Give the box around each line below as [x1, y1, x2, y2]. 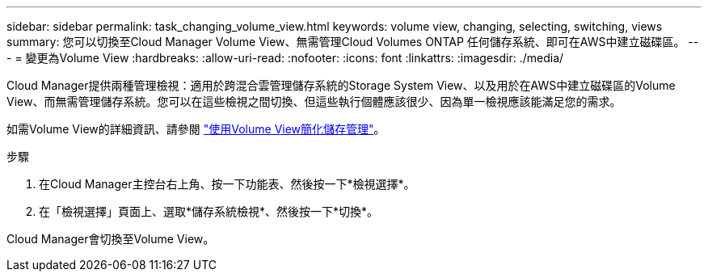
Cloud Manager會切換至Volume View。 [6, 232, 215, 246]
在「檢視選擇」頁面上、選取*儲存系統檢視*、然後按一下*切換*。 [39, 204, 379, 218]
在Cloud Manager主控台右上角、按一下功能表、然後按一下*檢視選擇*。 [39, 177, 415, 191]
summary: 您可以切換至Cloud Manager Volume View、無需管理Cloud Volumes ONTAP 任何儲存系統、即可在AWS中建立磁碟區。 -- [6, 35, 699, 48]
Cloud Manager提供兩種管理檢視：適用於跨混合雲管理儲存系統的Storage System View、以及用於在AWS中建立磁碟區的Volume [6, 78, 676, 92]
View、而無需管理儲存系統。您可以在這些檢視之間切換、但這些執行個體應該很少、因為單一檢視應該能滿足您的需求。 [6, 95, 622, 108]
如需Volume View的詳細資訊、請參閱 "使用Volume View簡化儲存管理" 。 [6, 122, 386, 136]
